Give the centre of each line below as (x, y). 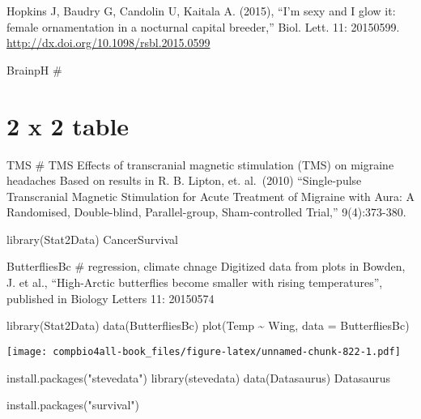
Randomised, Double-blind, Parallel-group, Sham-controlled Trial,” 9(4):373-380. (206, 212)
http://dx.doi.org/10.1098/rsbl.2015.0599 (108, 43)
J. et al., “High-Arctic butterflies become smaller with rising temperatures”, (195, 282)
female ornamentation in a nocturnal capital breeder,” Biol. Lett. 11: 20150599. (203, 26)
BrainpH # (34, 69)
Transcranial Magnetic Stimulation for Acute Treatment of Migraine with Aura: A (210, 196)
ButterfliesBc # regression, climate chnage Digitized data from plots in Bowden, (206, 266)
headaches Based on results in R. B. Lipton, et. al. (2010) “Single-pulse (184, 180)
